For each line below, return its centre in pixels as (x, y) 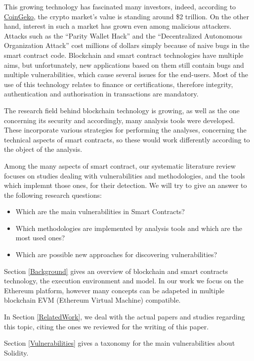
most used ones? (40, 238)
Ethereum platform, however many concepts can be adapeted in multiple (114, 290)
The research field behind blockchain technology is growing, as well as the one (122, 110)
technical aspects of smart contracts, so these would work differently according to (127, 139)
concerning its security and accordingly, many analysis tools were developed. (120, 120)
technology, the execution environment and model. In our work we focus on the (124, 281)
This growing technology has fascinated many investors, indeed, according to (120, 6)
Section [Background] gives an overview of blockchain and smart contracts (116, 271)
